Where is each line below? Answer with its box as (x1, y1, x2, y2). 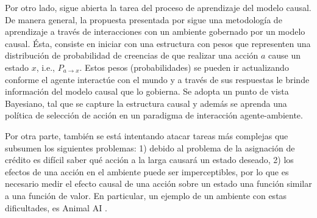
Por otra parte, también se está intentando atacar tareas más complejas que (5, 129, 288, 142)
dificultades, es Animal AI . (5, 201, 107, 214)
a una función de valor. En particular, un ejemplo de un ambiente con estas (5, 189, 287, 202)
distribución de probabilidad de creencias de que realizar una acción (5, 49, 258, 62)
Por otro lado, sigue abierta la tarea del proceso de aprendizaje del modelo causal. (5, 1, 312, 13)
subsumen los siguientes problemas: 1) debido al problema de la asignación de (5, 141, 295, 154)
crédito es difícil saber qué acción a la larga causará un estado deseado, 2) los (5, 153, 294, 166)
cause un (268, 49, 301, 62)
